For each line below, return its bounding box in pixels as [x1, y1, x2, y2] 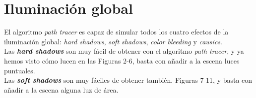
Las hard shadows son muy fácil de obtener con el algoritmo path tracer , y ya [4, 46, 244, 56]
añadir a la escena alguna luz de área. [4, 84, 119, 95]
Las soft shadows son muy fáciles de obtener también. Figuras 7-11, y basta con [4, 75, 253, 85]
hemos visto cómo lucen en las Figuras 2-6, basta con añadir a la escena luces [4, 55, 240, 65]
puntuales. [4, 65, 35, 75]
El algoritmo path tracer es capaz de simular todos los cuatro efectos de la [4, 27, 229, 37]
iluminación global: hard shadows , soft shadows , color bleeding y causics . [4, 36, 222, 46]
